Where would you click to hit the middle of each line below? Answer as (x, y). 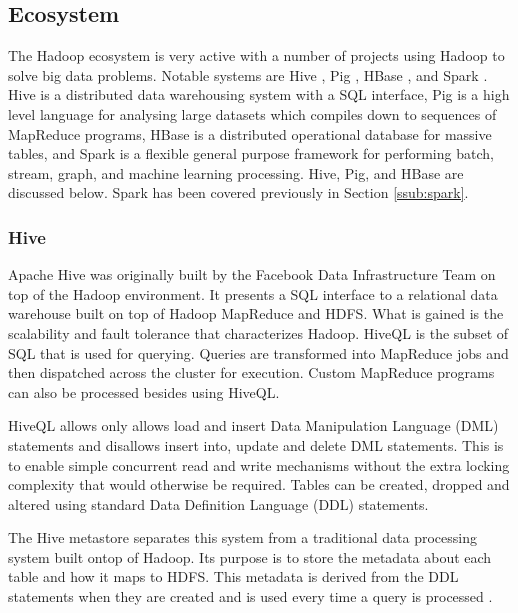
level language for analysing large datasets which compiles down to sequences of (252, 113)
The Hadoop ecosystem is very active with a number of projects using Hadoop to (256, 55)
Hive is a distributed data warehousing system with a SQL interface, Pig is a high (259, 94)
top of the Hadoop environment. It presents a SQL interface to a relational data (253, 293)
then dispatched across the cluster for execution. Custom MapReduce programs (251, 372)
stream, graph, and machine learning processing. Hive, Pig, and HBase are (236, 172)
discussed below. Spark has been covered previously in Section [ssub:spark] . (238, 192)
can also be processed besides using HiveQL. (144, 391)
